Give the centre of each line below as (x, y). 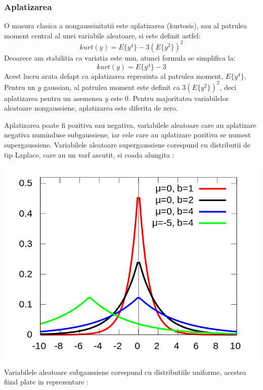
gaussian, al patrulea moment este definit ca (112, 87)
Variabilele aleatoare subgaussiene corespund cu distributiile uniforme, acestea (125, 372)
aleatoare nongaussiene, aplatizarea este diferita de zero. (91, 108)
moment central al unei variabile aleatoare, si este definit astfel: (102, 35)
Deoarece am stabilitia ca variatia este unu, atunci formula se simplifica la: (120, 57)
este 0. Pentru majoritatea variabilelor (170, 98)
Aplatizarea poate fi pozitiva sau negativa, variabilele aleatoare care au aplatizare (130, 125)
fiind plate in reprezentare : (46, 382)
